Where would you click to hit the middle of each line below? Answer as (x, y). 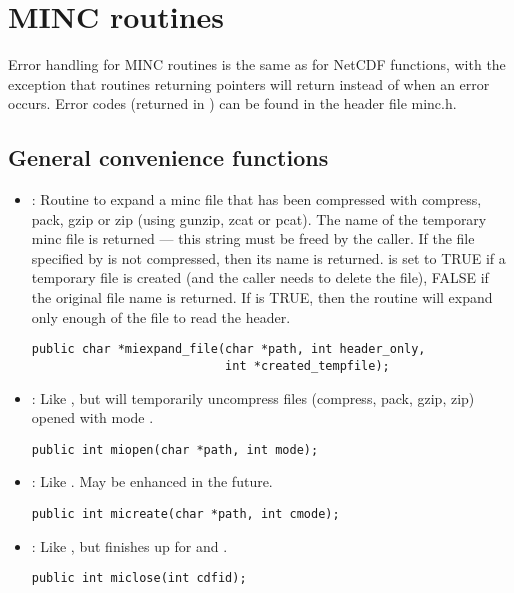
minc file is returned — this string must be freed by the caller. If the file (253, 238)
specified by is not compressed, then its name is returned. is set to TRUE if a (268, 257)
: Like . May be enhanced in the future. (152, 481)
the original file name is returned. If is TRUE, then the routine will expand (262, 297)
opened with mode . (92, 417)
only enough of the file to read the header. (161, 316)
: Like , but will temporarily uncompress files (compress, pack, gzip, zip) (253, 397)
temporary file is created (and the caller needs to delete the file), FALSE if (260, 277)
